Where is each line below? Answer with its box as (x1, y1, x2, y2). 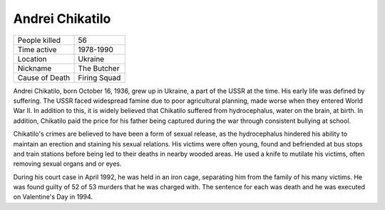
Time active (17, 44, 57, 54)
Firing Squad (78, 72, 121, 82)
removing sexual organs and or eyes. (13, 159, 122, 168)
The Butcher (78, 63, 120, 73)
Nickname (17, 63, 52, 73)
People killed (17, 35, 61, 45)
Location (17, 54, 47, 64)
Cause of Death (17, 72, 71, 82)
